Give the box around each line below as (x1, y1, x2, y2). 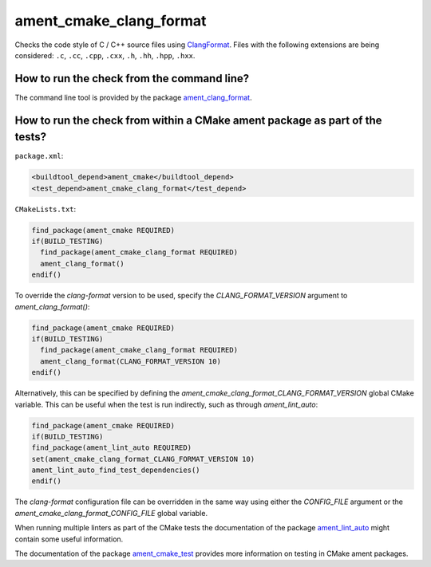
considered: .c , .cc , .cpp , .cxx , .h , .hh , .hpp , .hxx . (14, 50, 196, 60)
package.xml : (14, 152, 64, 161)
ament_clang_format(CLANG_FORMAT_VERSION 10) (40, 356, 221, 366)
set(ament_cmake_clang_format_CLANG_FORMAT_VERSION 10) (31, 455, 255, 463)
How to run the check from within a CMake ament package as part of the (14, 113, 382, 127)
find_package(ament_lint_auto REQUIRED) (31, 443, 192, 452)
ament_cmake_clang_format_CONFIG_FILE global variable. (14, 508, 208, 518)
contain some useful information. (14, 534, 124, 544)
